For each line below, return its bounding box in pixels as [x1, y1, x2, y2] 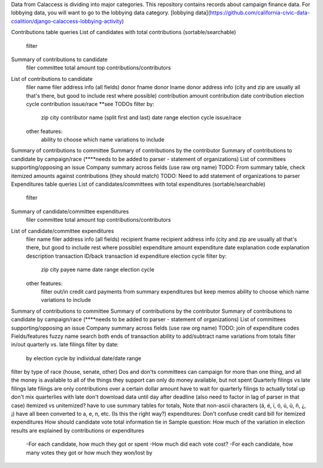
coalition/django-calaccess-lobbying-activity [11, 17, 123, 25]
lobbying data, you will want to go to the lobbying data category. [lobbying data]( [11, 9, 211, 16]
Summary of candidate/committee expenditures [11, 207, 129, 215]
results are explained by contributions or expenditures [11, 427, 145, 434]
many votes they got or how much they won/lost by [26, 449, 153, 456]
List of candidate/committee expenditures [11, 227, 114, 234]
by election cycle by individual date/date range [26, 354, 142, 362]
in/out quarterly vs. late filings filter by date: [11, 341, 119, 348]
